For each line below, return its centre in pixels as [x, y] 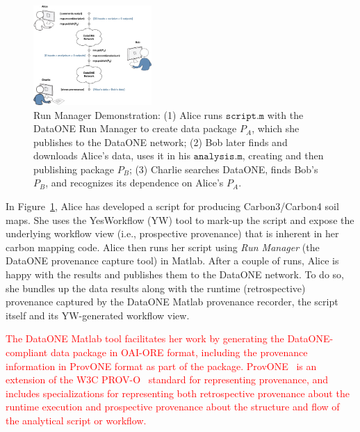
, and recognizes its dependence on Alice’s [134, 183]
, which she [276, 128]
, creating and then [283, 155]
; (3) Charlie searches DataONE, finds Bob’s [223, 169]
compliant [27, 352]
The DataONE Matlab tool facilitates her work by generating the [145, 338]
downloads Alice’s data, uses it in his [112, 155]
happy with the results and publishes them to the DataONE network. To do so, [175, 274]
